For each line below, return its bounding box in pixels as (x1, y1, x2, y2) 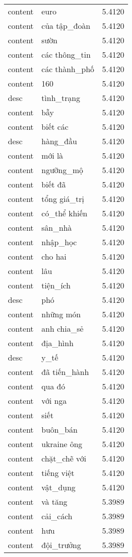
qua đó (41, 380, 66, 392)
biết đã (41, 179, 66, 190)
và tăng (41, 496, 67, 507)
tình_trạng (41, 92, 80, 103)
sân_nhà (41, 222, 72, 233)
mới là (41, 150, 64, 161)
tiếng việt (41, 467, 74, 478)
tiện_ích (41, 279, 71, 291)
